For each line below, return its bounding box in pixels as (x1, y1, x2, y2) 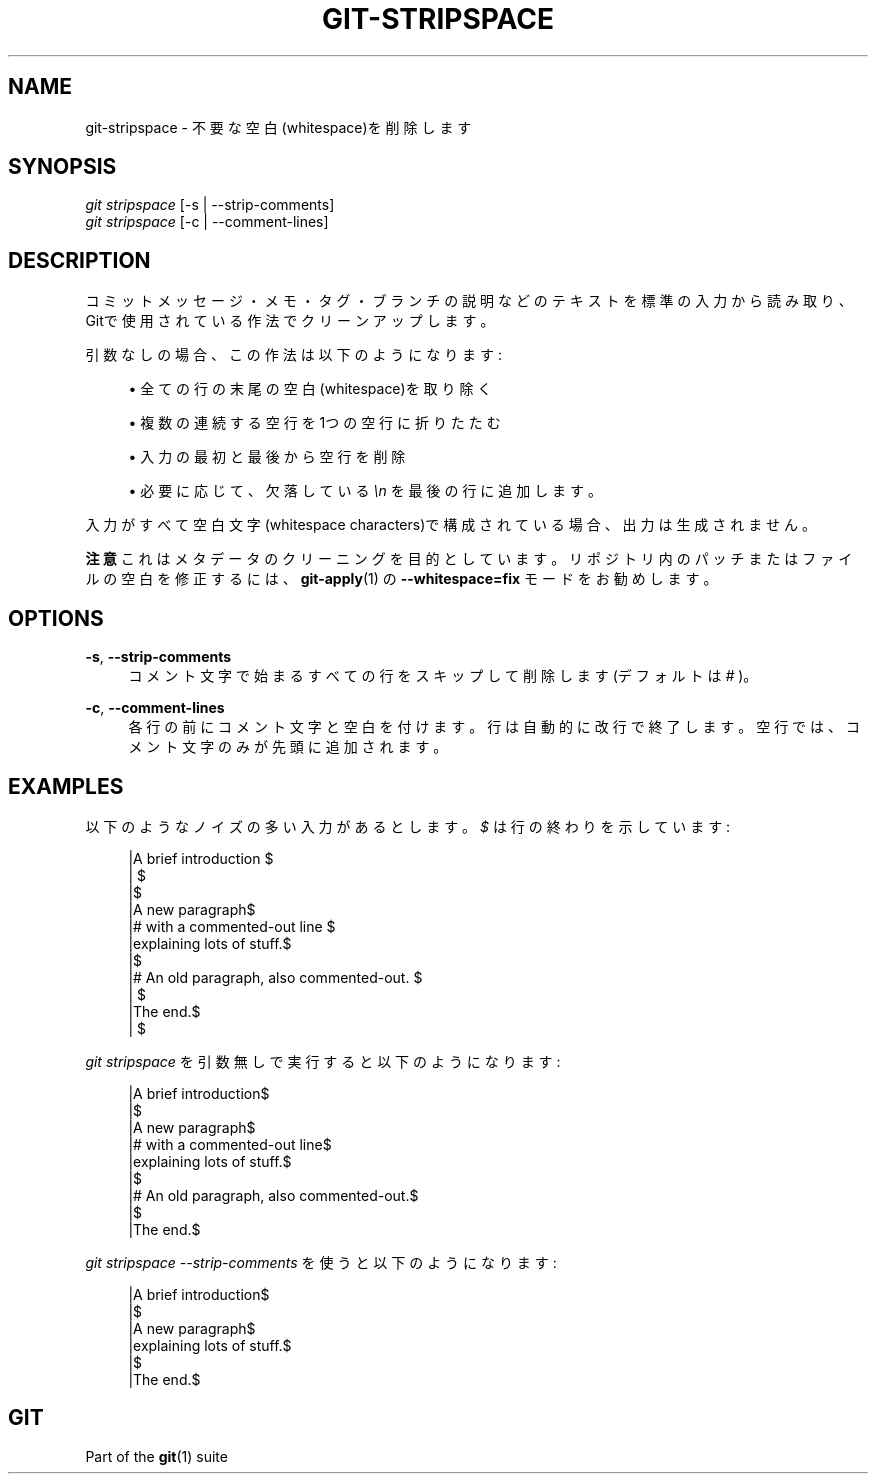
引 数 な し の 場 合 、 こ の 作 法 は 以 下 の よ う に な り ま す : (85, 346, 502, 364)
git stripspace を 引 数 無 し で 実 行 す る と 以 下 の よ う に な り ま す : (85, 1052, 561, 1070)
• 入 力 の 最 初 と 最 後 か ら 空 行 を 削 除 (128, 448, 406, 466)
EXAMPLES (8, 773, 124, 799)
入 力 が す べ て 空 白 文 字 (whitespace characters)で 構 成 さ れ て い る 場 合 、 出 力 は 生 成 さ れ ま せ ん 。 (85, 516, 816, 534)
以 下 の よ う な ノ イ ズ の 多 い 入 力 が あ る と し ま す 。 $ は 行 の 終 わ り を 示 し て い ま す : (85, 817, 731, 835)
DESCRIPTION (8, 247, 151, 273)
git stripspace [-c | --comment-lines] (85, 213, 329, 231)
